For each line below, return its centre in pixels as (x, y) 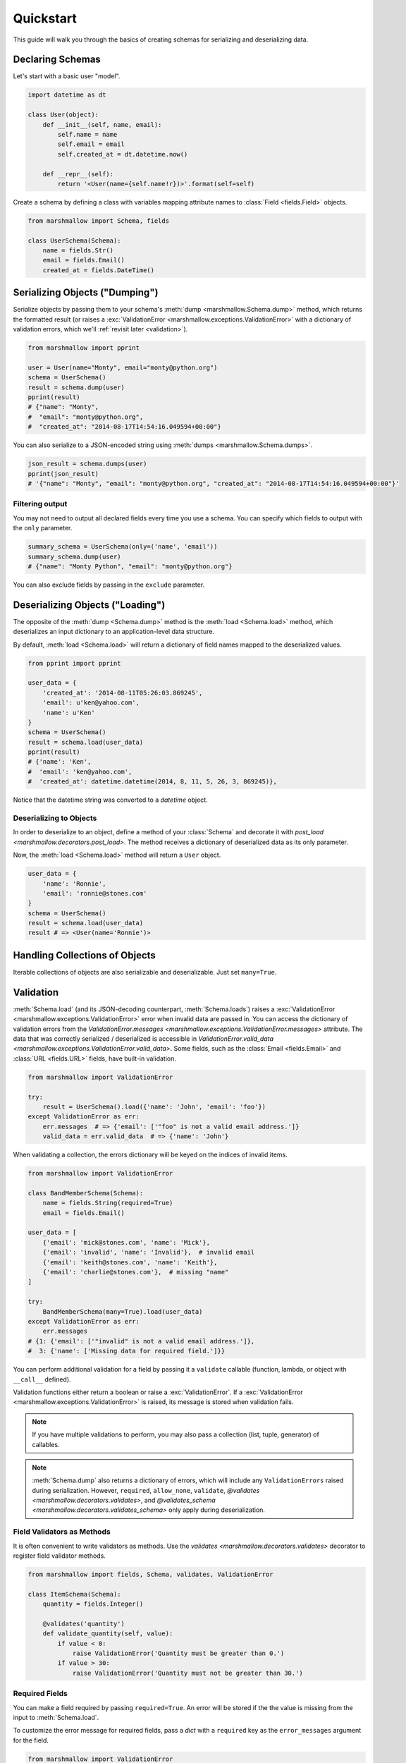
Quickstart (45, 18)
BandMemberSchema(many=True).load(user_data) (123, 1311)
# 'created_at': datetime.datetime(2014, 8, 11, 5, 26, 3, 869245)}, (153, 782)
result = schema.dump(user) (76, 387)
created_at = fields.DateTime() (99, 270)
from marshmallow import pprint (84, 348)
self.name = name (87, 134)
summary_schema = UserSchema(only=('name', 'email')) (123, 547)
